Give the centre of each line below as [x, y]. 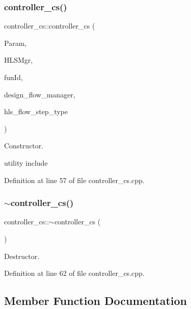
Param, [16, 43]
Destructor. [22, 256]
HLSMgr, [19, 60]
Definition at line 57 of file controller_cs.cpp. [74, 180]
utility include [26, 162]
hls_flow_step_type [36, 111]
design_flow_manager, [40, 94]
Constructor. [24, 146]
